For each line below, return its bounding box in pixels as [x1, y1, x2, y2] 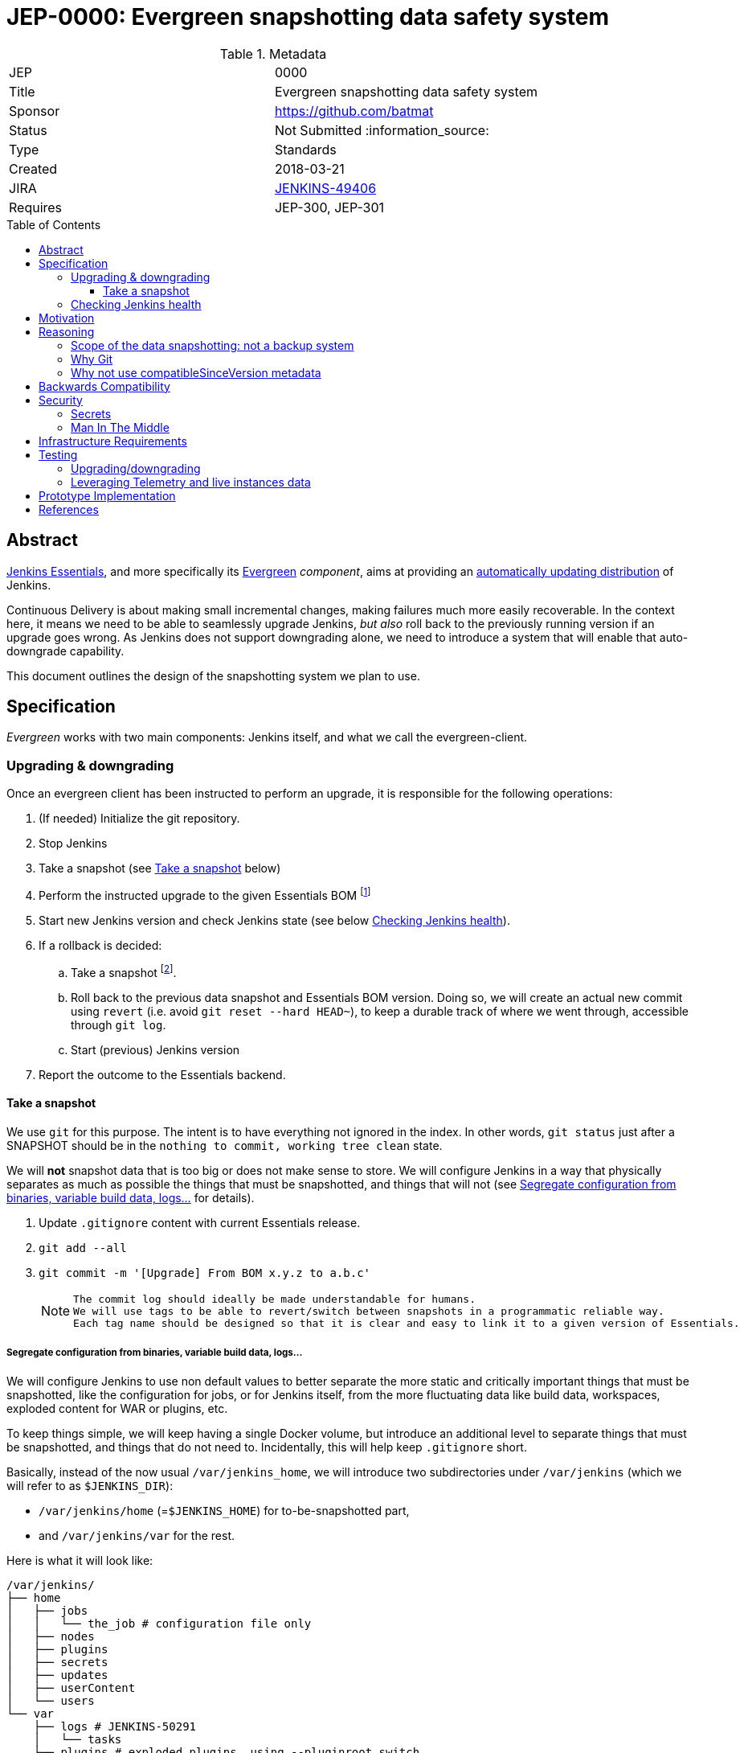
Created [9, 160, 58, 177]
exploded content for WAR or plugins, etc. [6, 1401, 228, 1415]
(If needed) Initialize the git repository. [39, 811, 240, 826]
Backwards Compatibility [39, 379, 170, 393]
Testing [39, 447, 78, 462]
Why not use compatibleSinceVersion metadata [71, 365, 321, 380]
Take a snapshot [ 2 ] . [71, 963, 177, 979]
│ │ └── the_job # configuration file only [6, 1616, 312, 1630]
